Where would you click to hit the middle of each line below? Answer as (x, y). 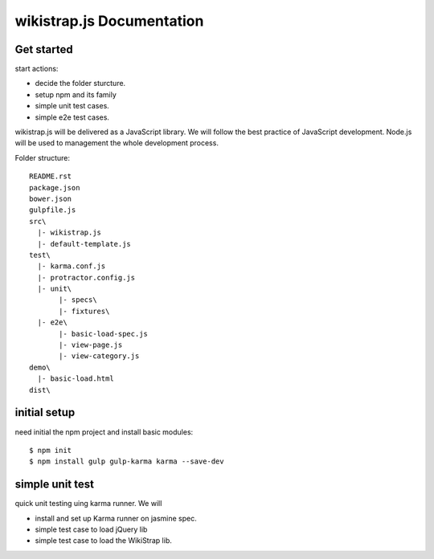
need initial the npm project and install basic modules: (104, 432)
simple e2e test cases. (72, 117)
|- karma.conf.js (72, 266)
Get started (44, 49)
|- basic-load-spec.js (104, 334)
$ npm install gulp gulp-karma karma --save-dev (127, 461)
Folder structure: (43, 157)
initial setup (45, 412)
